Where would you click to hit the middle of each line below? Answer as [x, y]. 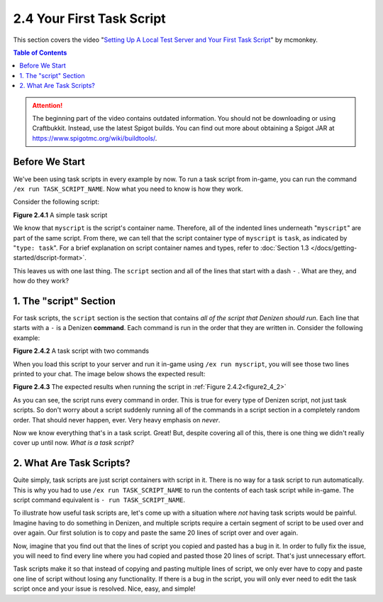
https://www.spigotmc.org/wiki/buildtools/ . [95, 138]
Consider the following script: [56, 202]
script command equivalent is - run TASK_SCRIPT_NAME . [99, 500]
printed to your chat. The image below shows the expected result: [109, 373]
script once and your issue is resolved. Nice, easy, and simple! [104, 589]
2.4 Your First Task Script [89, 18]
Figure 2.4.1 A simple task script [60, 215]
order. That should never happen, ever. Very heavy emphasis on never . [117, 420]
